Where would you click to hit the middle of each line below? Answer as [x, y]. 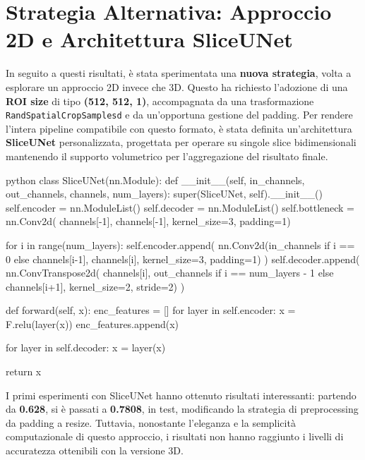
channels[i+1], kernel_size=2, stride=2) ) [95, 286]
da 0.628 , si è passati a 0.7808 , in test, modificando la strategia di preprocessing [182, 409]
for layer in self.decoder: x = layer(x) [86, 347]
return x [24, 371]
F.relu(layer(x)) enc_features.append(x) [92, 323]
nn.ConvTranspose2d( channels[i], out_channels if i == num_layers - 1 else [170, 273]
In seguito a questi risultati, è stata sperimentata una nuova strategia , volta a [179, 73]
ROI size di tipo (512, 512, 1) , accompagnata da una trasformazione [160, 101]
